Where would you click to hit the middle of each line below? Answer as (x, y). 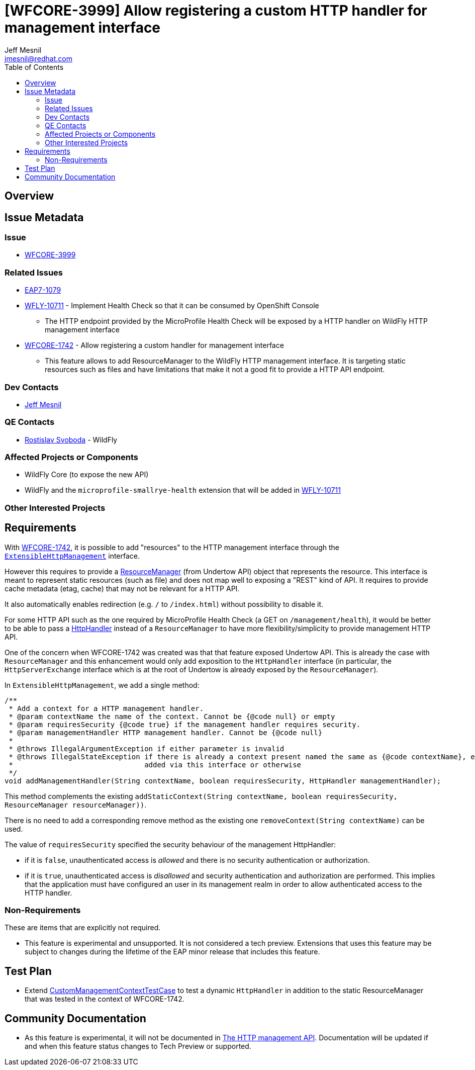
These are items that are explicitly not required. (83, 928)
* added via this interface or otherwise (155, 765)
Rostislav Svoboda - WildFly (71, 439)
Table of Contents (34, 67)
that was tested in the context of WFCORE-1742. (105, 999)
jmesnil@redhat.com (38, 58)
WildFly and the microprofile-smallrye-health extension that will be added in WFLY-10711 (183, 490)
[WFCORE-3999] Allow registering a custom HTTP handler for (216, 11)
